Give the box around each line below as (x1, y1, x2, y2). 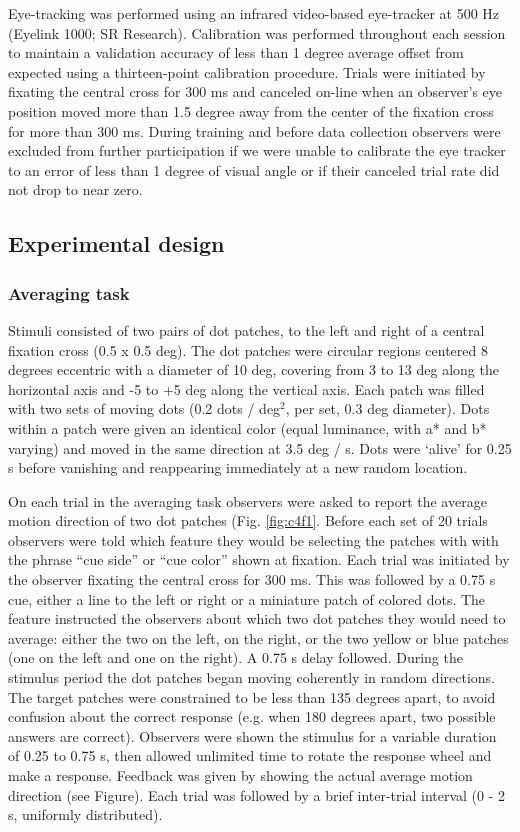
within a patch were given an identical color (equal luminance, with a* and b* (8, 417, 487, 438)
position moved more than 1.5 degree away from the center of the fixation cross (8, 100, 494, 121)
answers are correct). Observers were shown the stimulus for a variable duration (8, 725, 497, 746)
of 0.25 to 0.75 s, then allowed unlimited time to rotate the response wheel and (8, 745, 492, 766)
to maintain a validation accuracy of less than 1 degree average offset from (8, 42, 464, 63)
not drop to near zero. (8, 179, 143, 200)
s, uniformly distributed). (8, 804, 163, 825)
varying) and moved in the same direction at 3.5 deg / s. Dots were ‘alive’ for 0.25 (8, 437, 512, 458)
